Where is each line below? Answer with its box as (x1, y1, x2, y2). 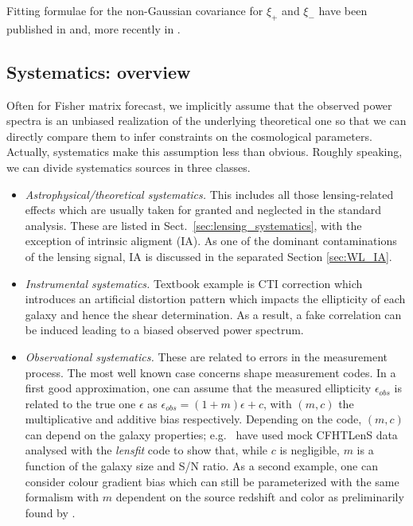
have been (318, 2, 368, 18)
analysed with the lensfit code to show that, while (25, 442, 268, 458)
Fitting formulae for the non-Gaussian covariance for (6, 2, 263, 18)
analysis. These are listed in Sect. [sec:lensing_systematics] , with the (25, 216, 362, 233)
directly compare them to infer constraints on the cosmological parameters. (6, 127, 372, 144)
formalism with (25, 489, 99, 505)
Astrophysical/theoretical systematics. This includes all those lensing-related (25, 185, 394, 202)
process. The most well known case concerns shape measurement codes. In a (25, 364, 396, 380)
